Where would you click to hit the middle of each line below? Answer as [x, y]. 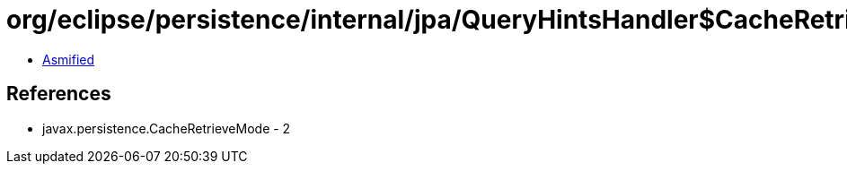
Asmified [69, 59]
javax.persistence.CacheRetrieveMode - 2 [167, 128]
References [59, 94]
